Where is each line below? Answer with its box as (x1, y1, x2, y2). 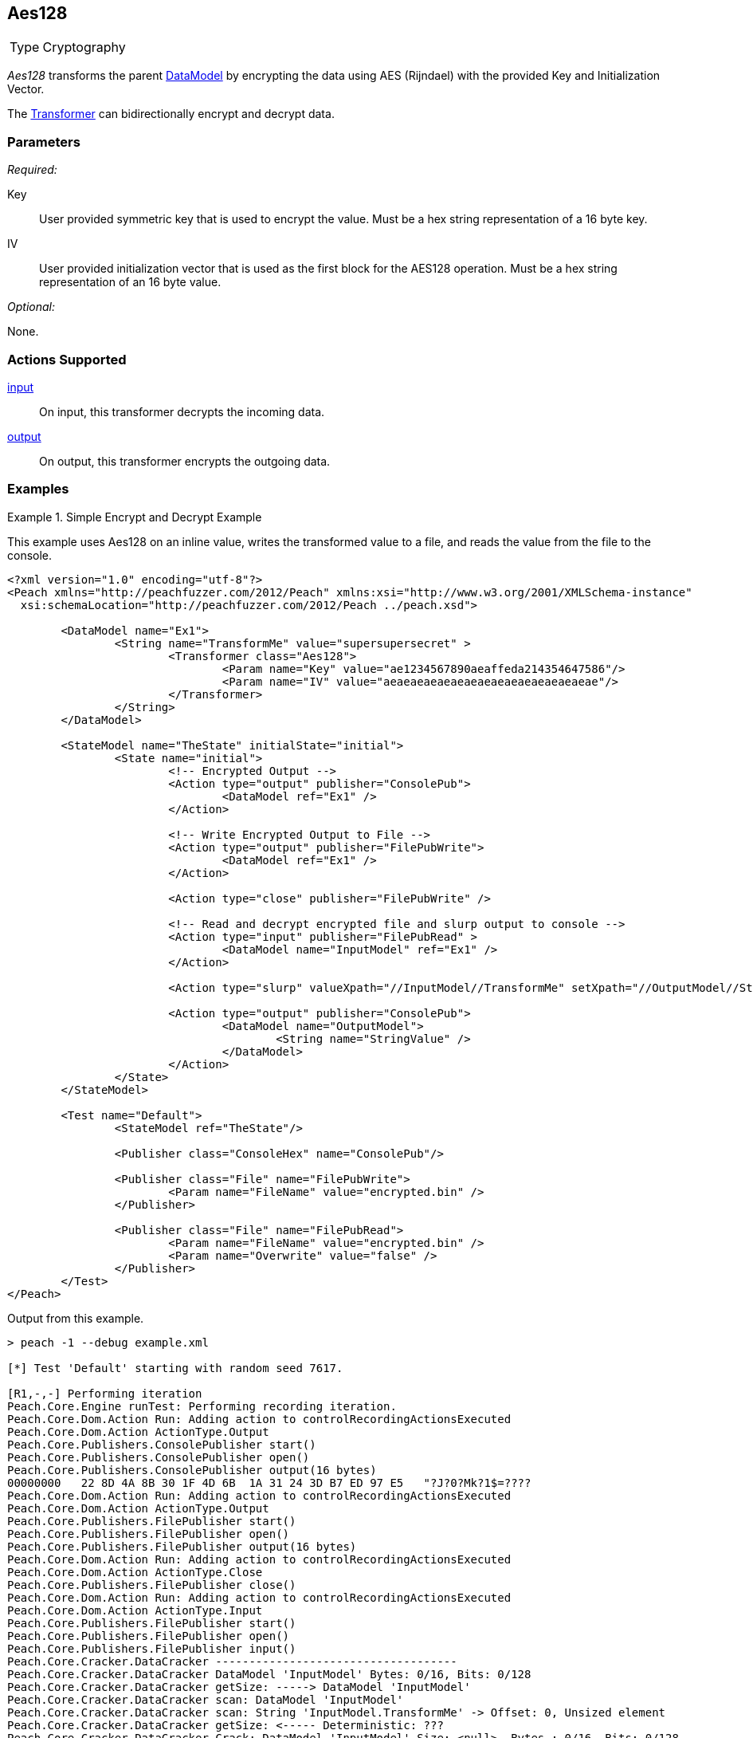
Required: (7, 163, 57, 177)
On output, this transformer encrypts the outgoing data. (39, 454, 331, 468)
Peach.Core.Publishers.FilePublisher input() (7, 1642, 296, 1655)
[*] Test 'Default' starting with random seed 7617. (7, 1361, 343, 1374)
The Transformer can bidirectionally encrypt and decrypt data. (7, 107, 335, 121)
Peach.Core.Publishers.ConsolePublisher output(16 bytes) (7, 1463, 377, 1477)
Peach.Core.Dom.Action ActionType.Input (7, 1603, 263, 1617)
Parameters (7, 133, 80, 150)
